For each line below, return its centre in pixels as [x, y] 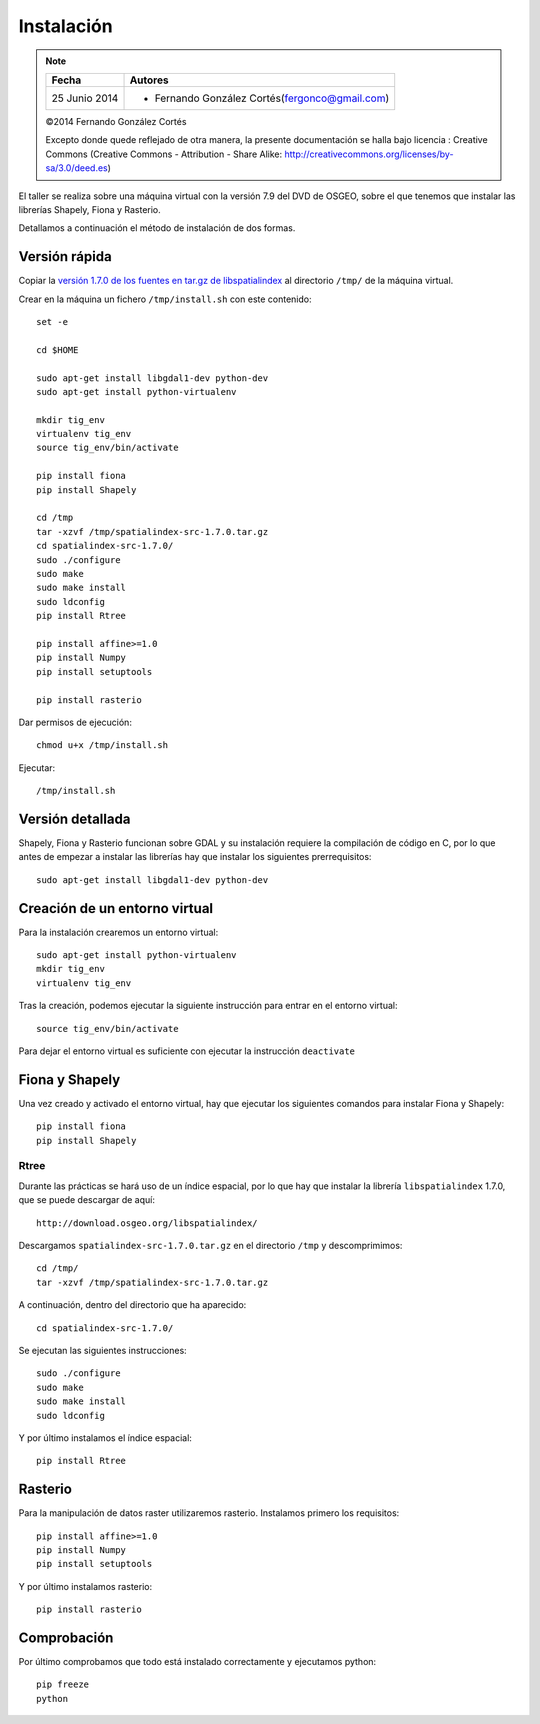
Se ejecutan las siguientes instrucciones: [102, 1350]
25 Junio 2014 [85, 98]
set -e [52, 321]
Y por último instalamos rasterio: [85, 1586]
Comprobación [66, 1637]
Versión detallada [74, 818]
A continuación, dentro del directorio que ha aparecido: [132, 1305]
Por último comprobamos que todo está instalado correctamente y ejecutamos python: [197, 1662]
